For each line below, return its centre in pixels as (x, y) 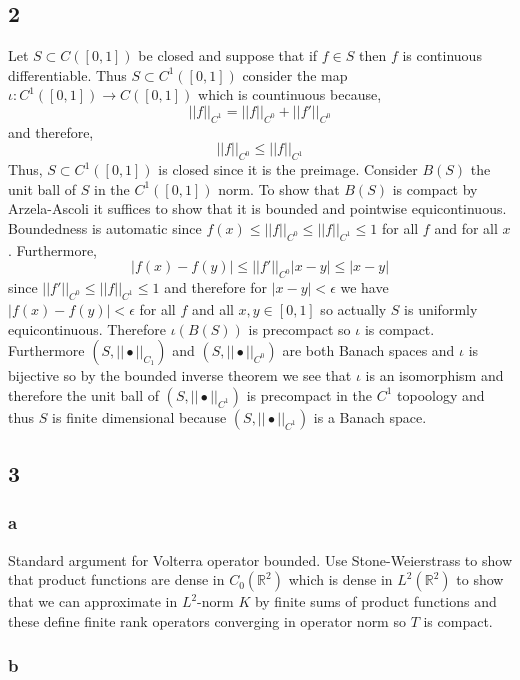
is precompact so (299, 328)
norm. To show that (279, 188)
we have (364, 287)
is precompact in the (309, 394)
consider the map (295, 74)
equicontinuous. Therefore (87, 328)
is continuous (442, 55)
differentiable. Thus (67, 74)
